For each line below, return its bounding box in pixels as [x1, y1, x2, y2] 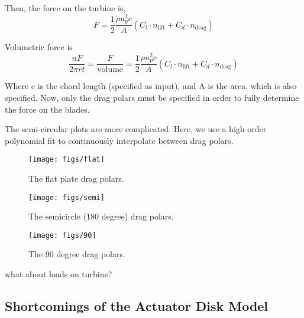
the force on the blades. [5, 103, 90, 115]
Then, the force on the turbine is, [5, 2, 126, 14]
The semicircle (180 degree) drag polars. [28, 210, 174, 222]
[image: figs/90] [28, 231, 96, 240]
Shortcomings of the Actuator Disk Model [5, 297, 269, 315]
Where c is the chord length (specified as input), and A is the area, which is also [5, 80, 297, 92]
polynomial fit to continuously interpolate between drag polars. [5, 134, 234, 146]
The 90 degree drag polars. [28, 248, 125, 260]
